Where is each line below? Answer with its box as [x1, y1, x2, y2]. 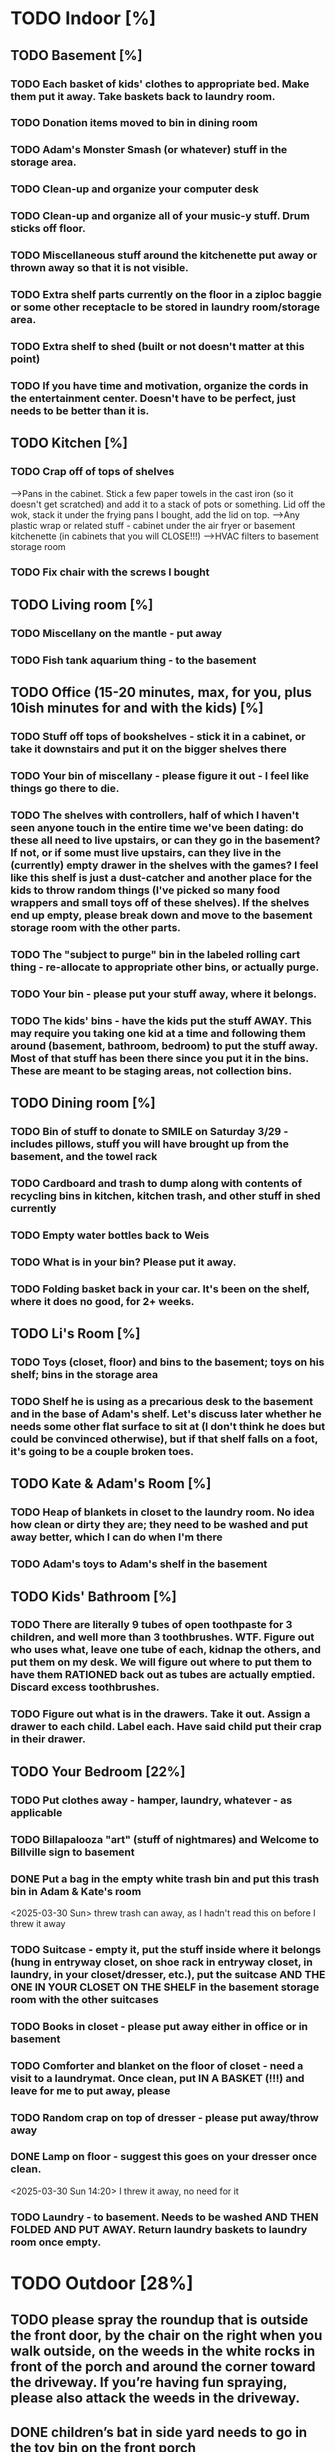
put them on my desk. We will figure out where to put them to [10, 1655, 313, 1669]
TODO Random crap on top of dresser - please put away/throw [10, 2110, 319, 2124]
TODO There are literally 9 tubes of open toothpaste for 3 [10, 1618, 293, 1632]
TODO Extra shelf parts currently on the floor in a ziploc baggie [10, 288, 322, 302]
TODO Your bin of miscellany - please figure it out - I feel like [10, 768, 310, 782]
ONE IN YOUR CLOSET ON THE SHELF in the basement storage [10, 1980, 320, 1994]
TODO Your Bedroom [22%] [10, 1763, 186, 1780]
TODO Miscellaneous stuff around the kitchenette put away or [10, 248, 318, 262]
